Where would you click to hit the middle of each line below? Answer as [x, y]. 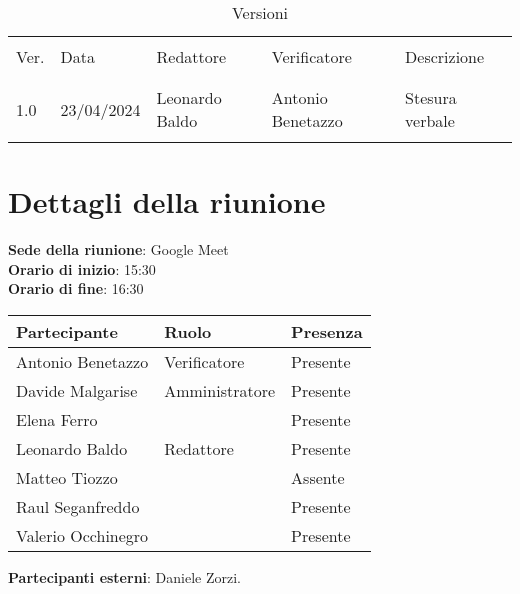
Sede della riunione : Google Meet [118, 249]
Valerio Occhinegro [82, 535]
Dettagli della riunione [167, 201]
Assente [318, 477]
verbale [430, 120]
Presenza [327, 331]
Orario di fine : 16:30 [76, 288]
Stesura [431, 97]
